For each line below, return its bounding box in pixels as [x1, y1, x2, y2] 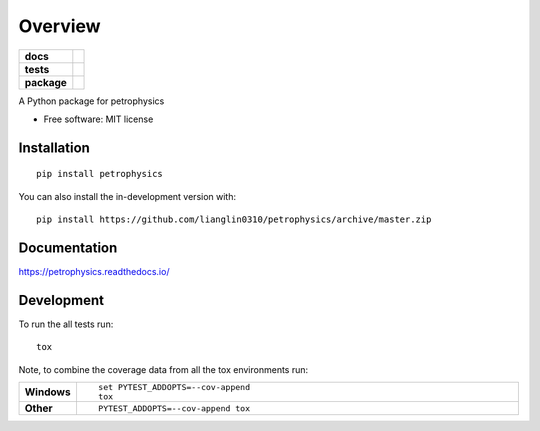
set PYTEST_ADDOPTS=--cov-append [98, 382, 250, 393]
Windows [24, 385, 71, 399]
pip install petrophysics [36, 168, 164, 180]
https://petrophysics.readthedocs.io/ [18, 266, 170, 278]
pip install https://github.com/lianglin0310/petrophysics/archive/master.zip [36, 214, 432, 225]
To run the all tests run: [18, 318, 114, 330]
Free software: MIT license [43, 113, 154, 125]
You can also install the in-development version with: [18, 190, 237, 202]
